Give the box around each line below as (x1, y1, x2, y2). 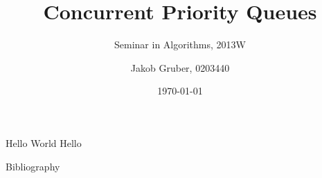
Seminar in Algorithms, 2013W (114, 37, 246, 52)
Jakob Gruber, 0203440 (130, 60, 230, 75)
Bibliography (6, 159, 60, 173)
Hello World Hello (6, 135, 82, 150)
